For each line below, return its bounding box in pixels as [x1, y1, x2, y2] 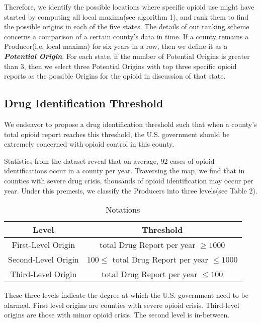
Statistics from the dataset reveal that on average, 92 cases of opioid [4, 155, 215, 166]
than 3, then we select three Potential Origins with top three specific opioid [4, 60, 237, 71]
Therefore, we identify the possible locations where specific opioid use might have [4, 2, 254, 12]
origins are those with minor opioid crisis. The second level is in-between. [4, 309, 230, 320]
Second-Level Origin [8, 253, 79, 266]
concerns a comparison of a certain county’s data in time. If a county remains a [4, 31, 249, 41]
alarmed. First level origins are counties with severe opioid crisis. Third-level [4, 299, 239, 310]
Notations [106, 204, 140, 216]
